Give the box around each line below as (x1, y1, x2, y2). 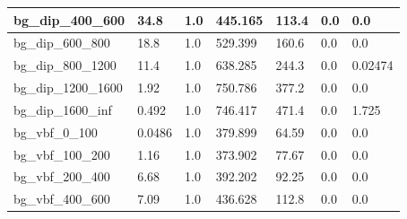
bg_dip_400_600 (13, 10, 126, 29)
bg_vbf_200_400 (13, 167, 110, 186)
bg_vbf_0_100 (13, 122, 98, 141)
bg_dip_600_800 (13, 33, 110, 52)
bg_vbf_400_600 (13, 189, 110, 208)
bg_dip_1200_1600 (13, 78, 123, 97)
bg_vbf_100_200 (13, 145, 110, 163)
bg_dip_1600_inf (13, 100, 112, 118)
